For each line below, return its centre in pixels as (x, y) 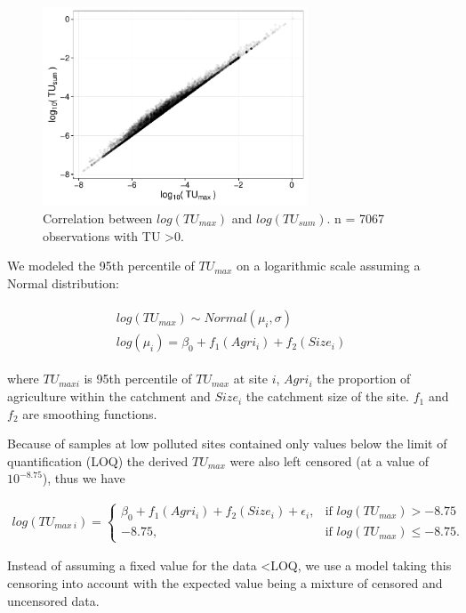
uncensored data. (53, 600)
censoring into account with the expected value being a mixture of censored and (225, 583)
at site (250, 379)
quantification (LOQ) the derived (98, 460)
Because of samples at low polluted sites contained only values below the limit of (227, 444)
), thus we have (84, 478)
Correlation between (98, 218)
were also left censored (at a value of (329, 460)
